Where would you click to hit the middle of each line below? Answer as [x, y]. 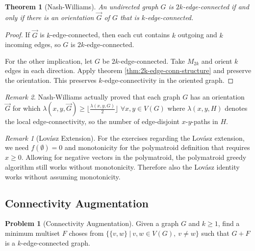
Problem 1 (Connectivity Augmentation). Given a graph [92, 223]
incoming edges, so [33, 44]
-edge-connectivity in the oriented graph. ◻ [168, 80]
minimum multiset [33, 233]
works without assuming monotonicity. [63, 176]
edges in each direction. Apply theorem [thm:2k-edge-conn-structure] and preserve [128, 70]
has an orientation [217, 96]
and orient [217, 61]
